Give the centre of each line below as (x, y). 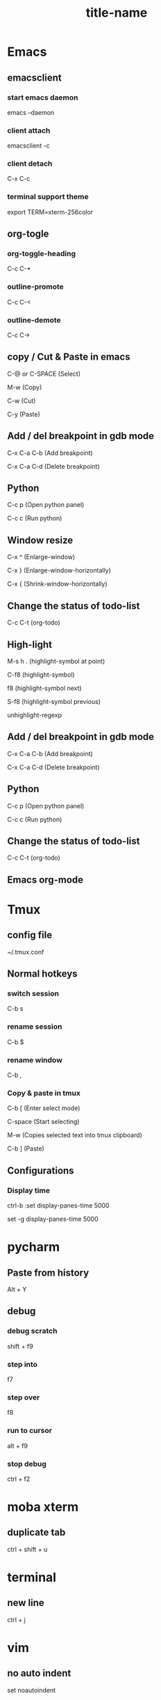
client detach (30, 163)
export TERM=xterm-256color (50, 212)
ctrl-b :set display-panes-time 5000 (58, 1205)
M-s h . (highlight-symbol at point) (56, 661)
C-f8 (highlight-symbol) (41, 674)
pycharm (34, 1247)
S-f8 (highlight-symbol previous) (54, 701)
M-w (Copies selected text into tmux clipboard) (75, 1135)
